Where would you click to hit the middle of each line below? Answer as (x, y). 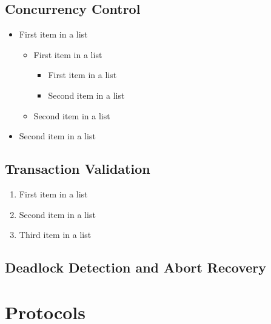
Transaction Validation (78, 169)
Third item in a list (55, 235)
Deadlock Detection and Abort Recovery (136, 267)
